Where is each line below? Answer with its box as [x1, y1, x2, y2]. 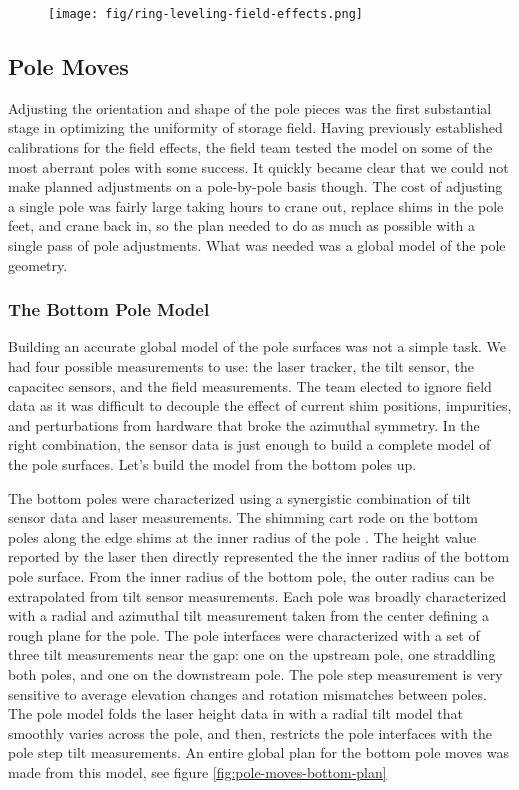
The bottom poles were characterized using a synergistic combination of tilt [8, 487, 471, 508]
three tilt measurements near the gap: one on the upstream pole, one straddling [8, 644, 496, 665]
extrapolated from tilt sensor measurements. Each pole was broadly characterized [8, 585, 507, 606]
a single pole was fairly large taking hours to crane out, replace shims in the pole [8, 195, 504, 216]
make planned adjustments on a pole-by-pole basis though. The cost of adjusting [8, 176, 503, 197]
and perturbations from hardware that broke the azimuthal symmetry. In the [8, 414, 480, 435]
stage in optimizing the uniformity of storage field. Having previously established [8, 117, 503, 138]
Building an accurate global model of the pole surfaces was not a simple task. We [8, 336, 507, 357]
